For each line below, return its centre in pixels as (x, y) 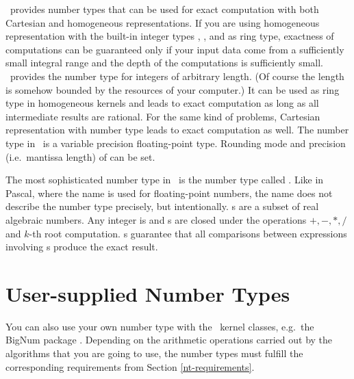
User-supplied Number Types (148, 293)
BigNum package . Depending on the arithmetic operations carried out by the (169, 340)
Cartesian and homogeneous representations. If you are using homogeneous (163, 22)
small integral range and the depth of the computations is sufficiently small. (165, 63)
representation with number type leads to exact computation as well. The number (177, 130)
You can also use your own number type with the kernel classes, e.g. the (160, 326)
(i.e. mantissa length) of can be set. (80, 156)
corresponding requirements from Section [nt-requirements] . (130, 366)
